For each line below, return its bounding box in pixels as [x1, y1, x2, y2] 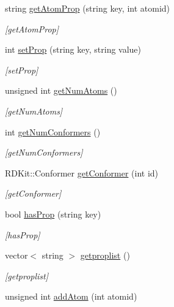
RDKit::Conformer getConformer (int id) [5, 166, 159, 179]
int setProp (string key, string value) [5, 43, 142, 56]
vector [5, 249, 28, 262]
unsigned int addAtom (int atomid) [5, 290, 137, 303]
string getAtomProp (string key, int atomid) [5, 2, 170, 14]
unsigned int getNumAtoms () [5, 84, 117, 97]
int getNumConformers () [5, 125, 101, 138]
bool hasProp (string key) [5, 207, 101, 220]
